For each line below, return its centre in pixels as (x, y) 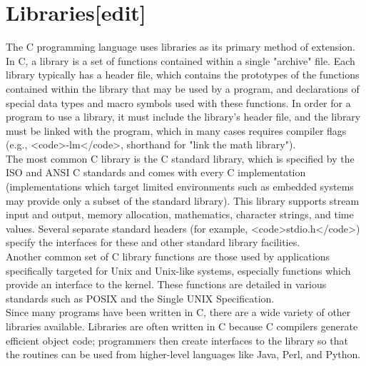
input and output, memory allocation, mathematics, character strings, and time (180, 214)
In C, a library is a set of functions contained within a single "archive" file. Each (181, 60)
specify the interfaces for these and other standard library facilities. (153, 242)
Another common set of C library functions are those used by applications (168, 256)
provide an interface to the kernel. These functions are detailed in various (166, 284)
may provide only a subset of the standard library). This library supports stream (183, 200)
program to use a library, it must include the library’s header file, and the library (183, 117)
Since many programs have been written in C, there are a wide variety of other (178, 312)
